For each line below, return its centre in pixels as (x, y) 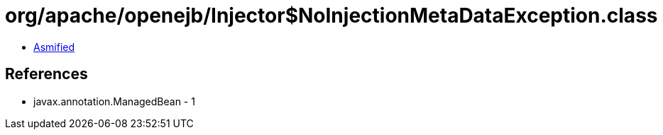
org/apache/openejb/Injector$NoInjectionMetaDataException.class (331, 16)
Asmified (54, 47)
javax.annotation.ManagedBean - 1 (114, 101)
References (46, 74)
